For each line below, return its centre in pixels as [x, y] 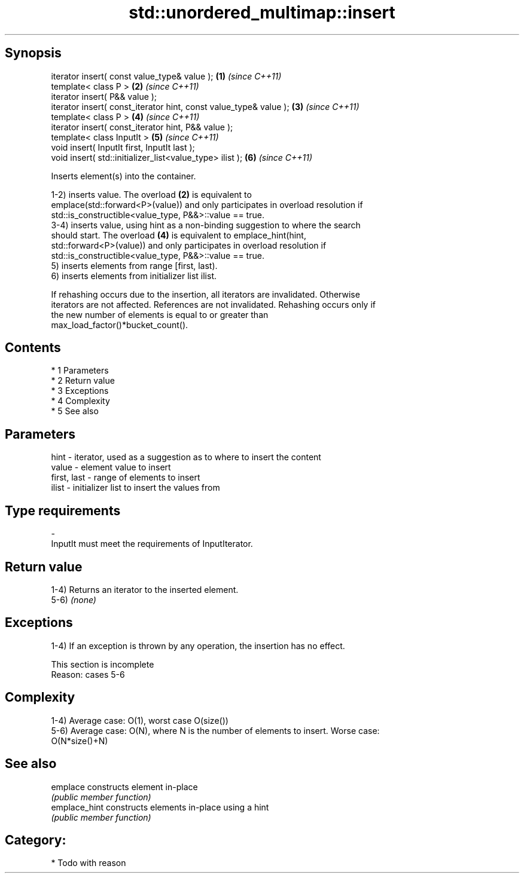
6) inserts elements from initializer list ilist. [134, 276]
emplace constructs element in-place [124, 787]
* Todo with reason [89, 863]
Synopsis [33, 53]
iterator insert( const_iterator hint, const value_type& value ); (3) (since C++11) [205, 106]
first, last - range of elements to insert [126, 478]
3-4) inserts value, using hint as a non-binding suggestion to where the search [206, 225]
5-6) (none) [74, 599]
